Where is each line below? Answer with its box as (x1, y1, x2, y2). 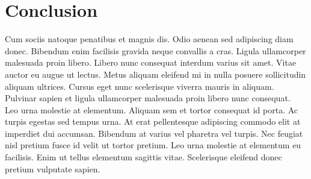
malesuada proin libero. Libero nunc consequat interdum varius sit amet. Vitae (5, 56, 297, 69)
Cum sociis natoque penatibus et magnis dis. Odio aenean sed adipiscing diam (5, 33, 294, 45)
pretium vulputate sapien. (5, 162, 100, 175)
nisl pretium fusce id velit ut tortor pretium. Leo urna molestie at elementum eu (5, 139, 301, 151)
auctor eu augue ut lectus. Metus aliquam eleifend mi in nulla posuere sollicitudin (5, 68, 306, 80)
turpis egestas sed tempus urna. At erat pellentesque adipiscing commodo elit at (5, 115, 301, 128)
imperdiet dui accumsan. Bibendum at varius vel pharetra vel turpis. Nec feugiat (5, 127, 303, 139)
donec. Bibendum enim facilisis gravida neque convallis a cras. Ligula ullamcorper (5, 44, 306, 57)
